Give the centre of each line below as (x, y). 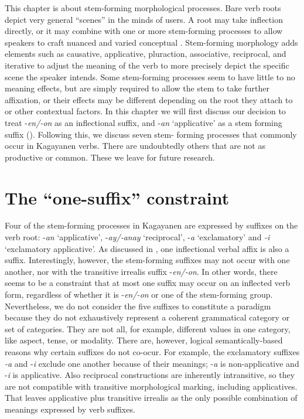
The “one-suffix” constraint (117, 197)
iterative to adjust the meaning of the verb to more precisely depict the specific (147, 65)
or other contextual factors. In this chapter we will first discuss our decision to (145, 111)
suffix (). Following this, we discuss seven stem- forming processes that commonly (151, 134)
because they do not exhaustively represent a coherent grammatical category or (147, 317)
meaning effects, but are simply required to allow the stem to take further (137, 88)
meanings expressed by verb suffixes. (70, 409)
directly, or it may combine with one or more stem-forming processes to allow (144, 31)
